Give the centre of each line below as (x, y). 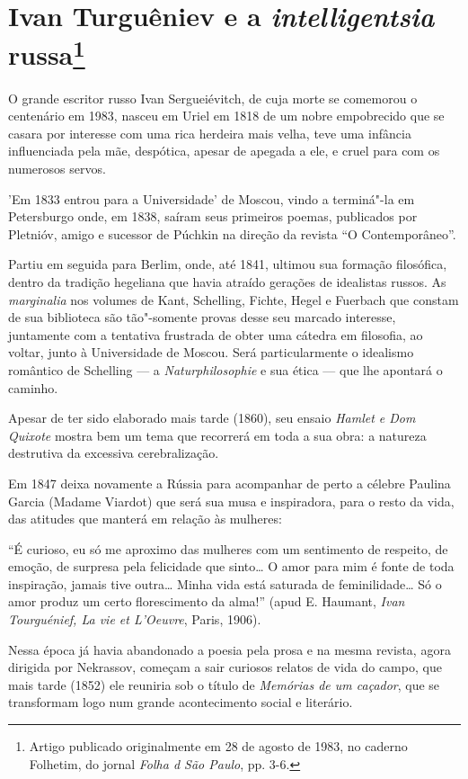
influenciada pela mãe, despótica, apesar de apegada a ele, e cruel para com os (224, 151)
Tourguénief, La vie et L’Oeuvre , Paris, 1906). (135, 619)
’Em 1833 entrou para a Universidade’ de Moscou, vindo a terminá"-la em (212, 198)
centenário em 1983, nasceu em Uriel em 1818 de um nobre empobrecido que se (226, 116)
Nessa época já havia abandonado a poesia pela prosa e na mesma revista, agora (230, 649)
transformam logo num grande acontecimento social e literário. (181, 702)
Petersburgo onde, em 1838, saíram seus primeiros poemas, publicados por (213, 216)
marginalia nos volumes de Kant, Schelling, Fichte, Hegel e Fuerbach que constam (234, 299)
